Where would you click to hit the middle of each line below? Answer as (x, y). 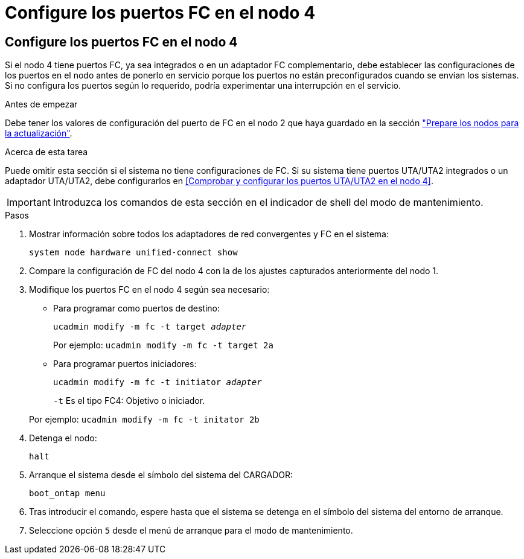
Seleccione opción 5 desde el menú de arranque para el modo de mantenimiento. (191, 531)
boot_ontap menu (67, 494)
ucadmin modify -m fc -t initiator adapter (158, 382)
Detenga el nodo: (63, 438)
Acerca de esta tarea (46, 152)
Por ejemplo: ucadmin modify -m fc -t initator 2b (144, 420)
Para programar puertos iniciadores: (125, 364)
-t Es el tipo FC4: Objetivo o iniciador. (129, 401)
